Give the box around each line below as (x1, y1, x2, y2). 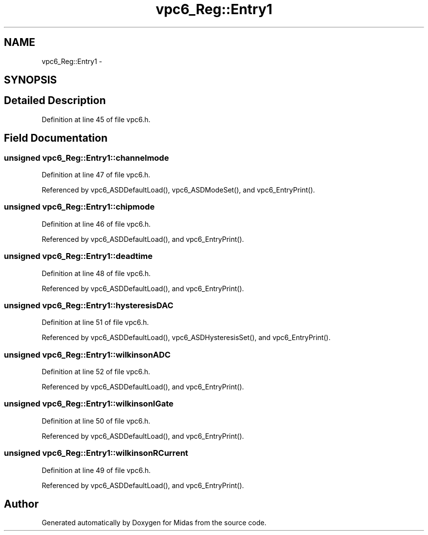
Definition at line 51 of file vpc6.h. (42, 318, 149, 327)
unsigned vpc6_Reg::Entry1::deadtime (4, 251, 153, 261)
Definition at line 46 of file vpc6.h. (42, 219, 151, 228)
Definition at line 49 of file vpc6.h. (42, 466, 151, 474)
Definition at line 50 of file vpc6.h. (42, 416, 150, 425)
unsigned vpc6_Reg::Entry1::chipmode (4, 202, 155, 212)
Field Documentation (4, 132, 107, 145)
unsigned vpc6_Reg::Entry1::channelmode (4, 152, 169, 163)
